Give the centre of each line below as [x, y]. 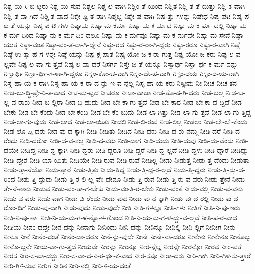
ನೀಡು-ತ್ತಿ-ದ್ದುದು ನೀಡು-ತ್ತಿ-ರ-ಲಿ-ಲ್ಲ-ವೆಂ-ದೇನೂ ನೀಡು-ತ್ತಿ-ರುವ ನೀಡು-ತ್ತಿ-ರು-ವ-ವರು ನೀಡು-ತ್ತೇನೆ [124, 179]
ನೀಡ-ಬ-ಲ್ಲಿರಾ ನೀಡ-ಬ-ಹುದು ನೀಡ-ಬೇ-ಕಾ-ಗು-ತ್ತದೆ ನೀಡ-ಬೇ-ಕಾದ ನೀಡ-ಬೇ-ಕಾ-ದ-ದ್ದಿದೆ [131, 102]
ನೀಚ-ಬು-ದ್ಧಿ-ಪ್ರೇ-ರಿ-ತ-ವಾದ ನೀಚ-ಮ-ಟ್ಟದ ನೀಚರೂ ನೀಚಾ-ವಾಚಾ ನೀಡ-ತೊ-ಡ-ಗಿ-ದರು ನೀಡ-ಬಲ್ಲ [114, 92]
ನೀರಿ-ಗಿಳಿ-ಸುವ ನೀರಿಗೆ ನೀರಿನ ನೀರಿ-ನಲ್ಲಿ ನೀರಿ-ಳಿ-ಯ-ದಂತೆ [67, 265]
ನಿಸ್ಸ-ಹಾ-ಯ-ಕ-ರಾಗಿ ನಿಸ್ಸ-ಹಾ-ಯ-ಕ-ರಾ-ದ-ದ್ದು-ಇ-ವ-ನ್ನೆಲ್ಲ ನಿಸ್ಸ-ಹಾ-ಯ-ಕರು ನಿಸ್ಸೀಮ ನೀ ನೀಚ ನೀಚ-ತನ [120, 83]
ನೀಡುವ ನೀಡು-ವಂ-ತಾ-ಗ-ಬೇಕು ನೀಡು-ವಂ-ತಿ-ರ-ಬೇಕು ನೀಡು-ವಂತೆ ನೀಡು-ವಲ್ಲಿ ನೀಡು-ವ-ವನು [138, 188]
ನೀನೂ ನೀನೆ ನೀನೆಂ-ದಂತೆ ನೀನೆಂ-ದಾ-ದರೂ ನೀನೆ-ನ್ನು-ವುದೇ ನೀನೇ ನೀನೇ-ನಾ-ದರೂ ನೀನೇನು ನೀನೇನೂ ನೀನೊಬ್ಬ [127, 237]
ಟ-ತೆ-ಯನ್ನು [18, 25]
